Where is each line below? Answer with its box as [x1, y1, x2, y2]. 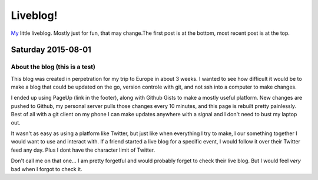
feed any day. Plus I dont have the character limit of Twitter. [11, 146, 155, 153]
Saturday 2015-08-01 [11, 45, 91, 55]
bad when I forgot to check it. [11, 165, 82, 172]
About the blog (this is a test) [11, 63, 96, 71]
